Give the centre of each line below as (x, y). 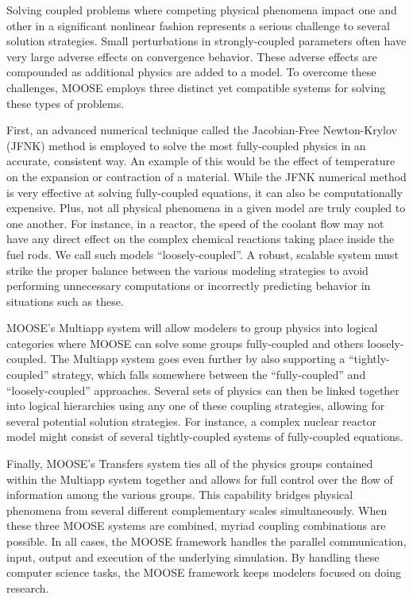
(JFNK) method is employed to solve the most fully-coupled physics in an (186, 145)
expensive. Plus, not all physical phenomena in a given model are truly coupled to (206, 208)
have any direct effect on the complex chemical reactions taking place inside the (201, 239)
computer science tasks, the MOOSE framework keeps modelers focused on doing (204, 572)
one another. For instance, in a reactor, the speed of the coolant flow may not (195, 223)
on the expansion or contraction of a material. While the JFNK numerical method (206, 176)
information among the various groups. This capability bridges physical (180, 495)
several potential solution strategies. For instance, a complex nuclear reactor (191, 421)
